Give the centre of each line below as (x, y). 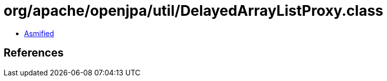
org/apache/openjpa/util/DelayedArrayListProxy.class (193, 11)
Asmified (39, 33)
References (34, 53)
